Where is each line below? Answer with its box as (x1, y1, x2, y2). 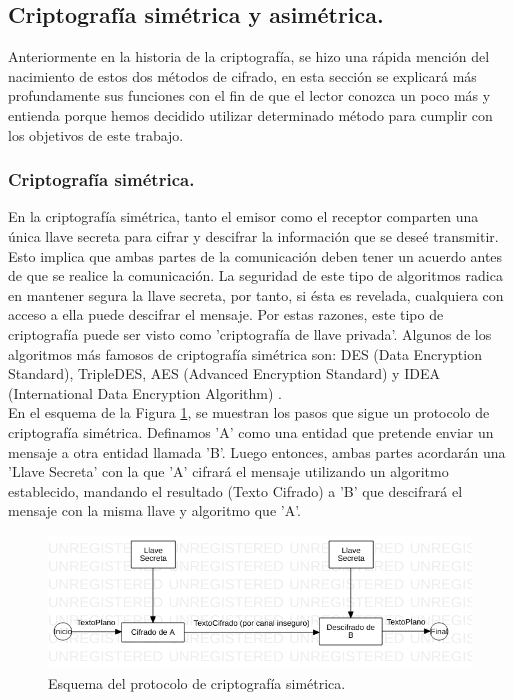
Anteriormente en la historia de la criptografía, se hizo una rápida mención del (8, 46, 490, 67)
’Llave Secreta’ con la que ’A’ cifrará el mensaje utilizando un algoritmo (8, 461, 449, 482)
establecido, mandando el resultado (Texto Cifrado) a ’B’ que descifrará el (8, 480, 463, 501)
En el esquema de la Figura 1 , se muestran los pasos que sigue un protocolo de (8, 402, 490, 423)
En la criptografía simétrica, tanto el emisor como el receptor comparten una (8, 206, 479, 227)
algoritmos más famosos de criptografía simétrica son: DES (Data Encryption (8, 343, 482, 364)
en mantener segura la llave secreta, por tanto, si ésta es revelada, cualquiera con (8, 284, 504, 305)
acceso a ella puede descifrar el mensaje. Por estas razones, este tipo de (8, 304, 444, 325)
